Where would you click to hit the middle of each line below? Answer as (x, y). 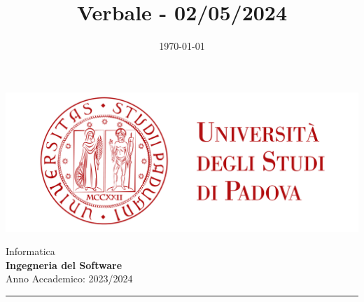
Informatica (30, 251)
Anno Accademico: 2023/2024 (69, 279)
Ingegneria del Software (64, 265)
